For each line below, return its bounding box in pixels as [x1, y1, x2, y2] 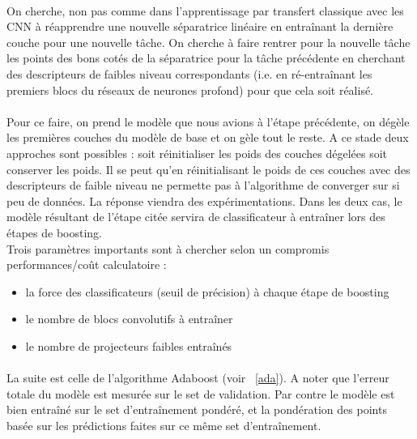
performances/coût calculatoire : [6, 256, 167, 273]
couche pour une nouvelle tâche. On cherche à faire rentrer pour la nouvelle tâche [6, 33, 411, 50]
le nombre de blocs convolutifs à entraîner [25, 310, 233, 327]
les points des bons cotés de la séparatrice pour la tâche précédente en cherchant [6, 49, 406, 66]
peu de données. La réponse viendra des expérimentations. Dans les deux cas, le [6, 192, 402, 209]
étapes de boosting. [6, 224, 102, 241]
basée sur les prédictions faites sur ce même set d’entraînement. [6, 416, 321, 433]
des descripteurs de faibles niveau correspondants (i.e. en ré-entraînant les [6, 65, 372, 82]
